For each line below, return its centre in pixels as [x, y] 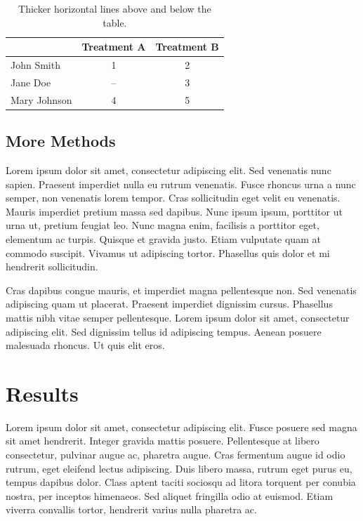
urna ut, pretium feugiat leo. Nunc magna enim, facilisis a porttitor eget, [163, 225]
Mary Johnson [41, 99]
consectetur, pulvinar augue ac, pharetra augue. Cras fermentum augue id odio [176, 455]
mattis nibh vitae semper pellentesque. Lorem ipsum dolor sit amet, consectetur [178, 317]
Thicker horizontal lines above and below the [115, 8]
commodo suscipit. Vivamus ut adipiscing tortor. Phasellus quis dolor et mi [168, 252]
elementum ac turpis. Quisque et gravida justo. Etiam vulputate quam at [163, 238]
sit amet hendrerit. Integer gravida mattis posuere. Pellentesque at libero [163, 441]
